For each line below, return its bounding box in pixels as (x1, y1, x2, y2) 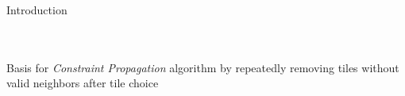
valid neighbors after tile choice (6, 75, 159, 91)
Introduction (6, 2, 67, 17)
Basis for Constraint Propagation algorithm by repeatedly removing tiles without (6, 59, 399, 75)
